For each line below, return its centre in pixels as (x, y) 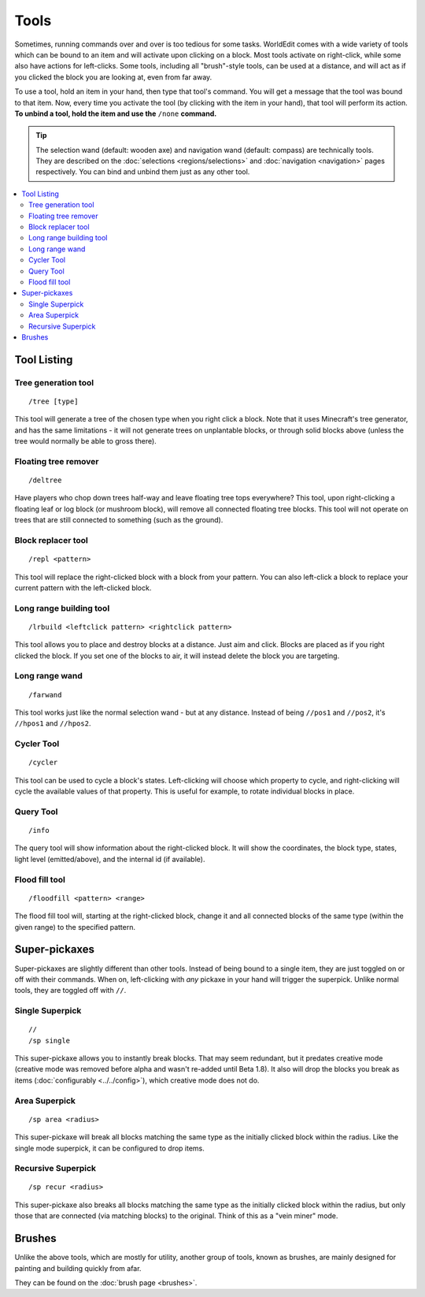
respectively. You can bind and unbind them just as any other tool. (143, 172)
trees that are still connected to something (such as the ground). (119, 520)
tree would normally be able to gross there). (85, 441)
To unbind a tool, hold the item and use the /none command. (116, 113)
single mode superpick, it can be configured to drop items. (109, 1148)
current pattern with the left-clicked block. (83, 588)
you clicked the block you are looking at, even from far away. (113, 77)
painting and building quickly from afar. (78, 1268)
